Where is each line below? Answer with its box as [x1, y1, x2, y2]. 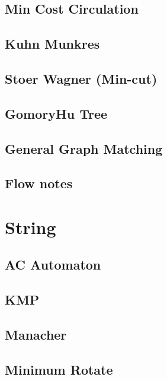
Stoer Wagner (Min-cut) [5, 69, 158, 87]
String [5, 214, 56, 239]
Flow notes [5, 174, 73, 192]
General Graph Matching [5, 139, 163, 157]
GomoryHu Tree [5, 104, 108, 122]
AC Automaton [5, 255, 101, 274]
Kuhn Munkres [5, 34, 100, 53]
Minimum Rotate [5, 360, 113, 378]
